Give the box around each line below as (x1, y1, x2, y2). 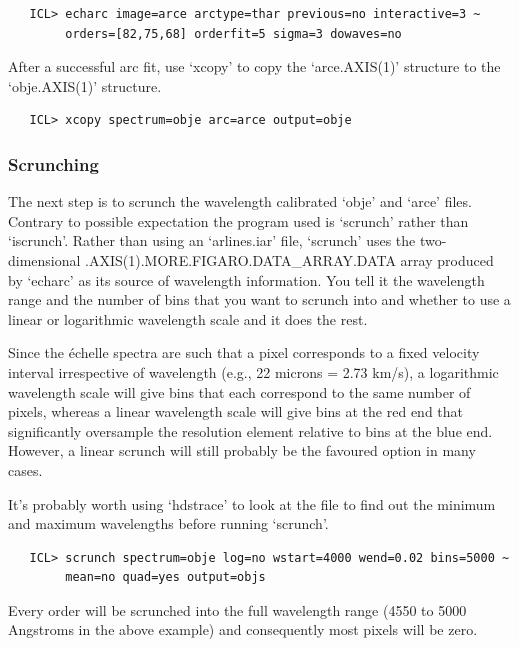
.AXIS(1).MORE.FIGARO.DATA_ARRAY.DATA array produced (85, 249, 494, 270)
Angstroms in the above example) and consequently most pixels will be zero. (8, 619, 478, 640)
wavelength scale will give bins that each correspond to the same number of (8, 381, 471, 402)
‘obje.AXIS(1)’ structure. (8, 75, 162, 96)
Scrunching (8, 151, 99, 176)
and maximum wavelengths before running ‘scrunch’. (8, 513, 329, 534)
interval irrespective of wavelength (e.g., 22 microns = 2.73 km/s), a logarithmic (8, 361, 499, 382)
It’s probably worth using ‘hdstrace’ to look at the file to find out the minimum (8, 493, 496, 514)
